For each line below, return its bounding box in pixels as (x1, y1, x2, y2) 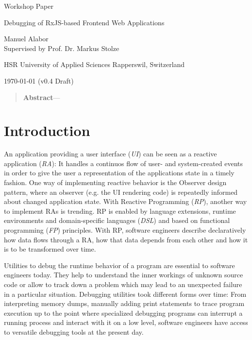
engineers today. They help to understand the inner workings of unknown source (4, 270, 243, 280)
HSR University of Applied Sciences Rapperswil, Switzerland (4, 59, 185, 69)
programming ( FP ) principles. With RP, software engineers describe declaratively (4, 225, 246, 235)
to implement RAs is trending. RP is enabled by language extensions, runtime (4, 205, 236, 216)
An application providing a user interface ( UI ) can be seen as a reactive (4, 149, 217, 159)
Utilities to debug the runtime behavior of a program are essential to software (4, 260, 235, 270)
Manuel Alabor (4, 34, 49, 44)
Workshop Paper (4, 1, 53, 11)
